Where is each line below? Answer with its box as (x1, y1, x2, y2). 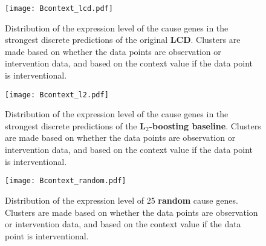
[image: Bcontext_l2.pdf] (5, 90, 109, 99)
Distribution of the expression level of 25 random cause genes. (5, 193, 238, 206)
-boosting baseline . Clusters (149, 119, 261, 132)
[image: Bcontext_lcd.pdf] (5, 4, 113, 13)
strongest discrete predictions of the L (5, 119, 146, 132)
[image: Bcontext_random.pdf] (5, 176, 126, 186)
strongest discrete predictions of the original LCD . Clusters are (5, 33, 241, 46)
